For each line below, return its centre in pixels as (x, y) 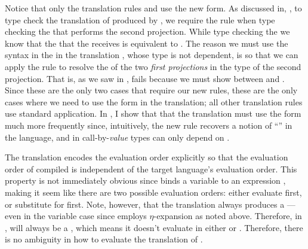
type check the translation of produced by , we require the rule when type (140, 19)
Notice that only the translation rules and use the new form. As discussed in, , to (153, 8)
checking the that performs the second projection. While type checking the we (147, 31)
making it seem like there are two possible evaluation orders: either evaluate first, (153, 192)
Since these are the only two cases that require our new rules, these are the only (151, 90)
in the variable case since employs (85, 216)
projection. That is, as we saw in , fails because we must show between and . (145, 78)
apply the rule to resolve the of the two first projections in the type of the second (153, 66)
